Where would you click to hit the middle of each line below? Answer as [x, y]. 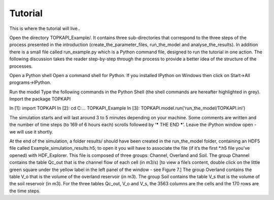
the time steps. [25, 191]
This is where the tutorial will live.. [45, 28]
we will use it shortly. [31, 131]
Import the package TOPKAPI [40, 99]
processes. [21, 66]
